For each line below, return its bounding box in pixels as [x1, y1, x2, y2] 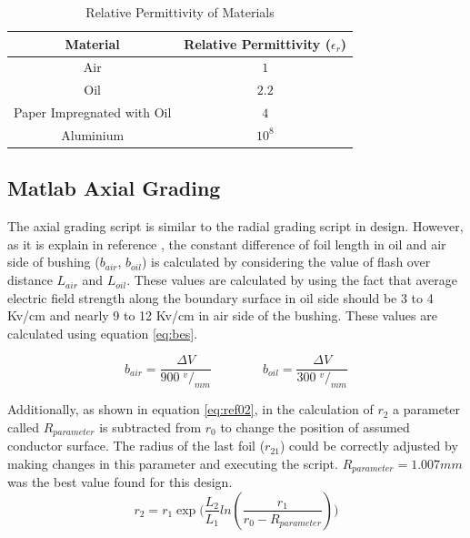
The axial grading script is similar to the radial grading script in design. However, [7, 217, 464, 236]
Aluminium [61, 125, 125, 144]
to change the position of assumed [220, 417, 410, 436]
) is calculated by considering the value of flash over [141, 252, 431, 271]
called [7, 417, 39, 436]
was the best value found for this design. [7, 472, 233, 492]
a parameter [393, 400, 461, 419]
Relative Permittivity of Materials [85, 3, 275, 21]
